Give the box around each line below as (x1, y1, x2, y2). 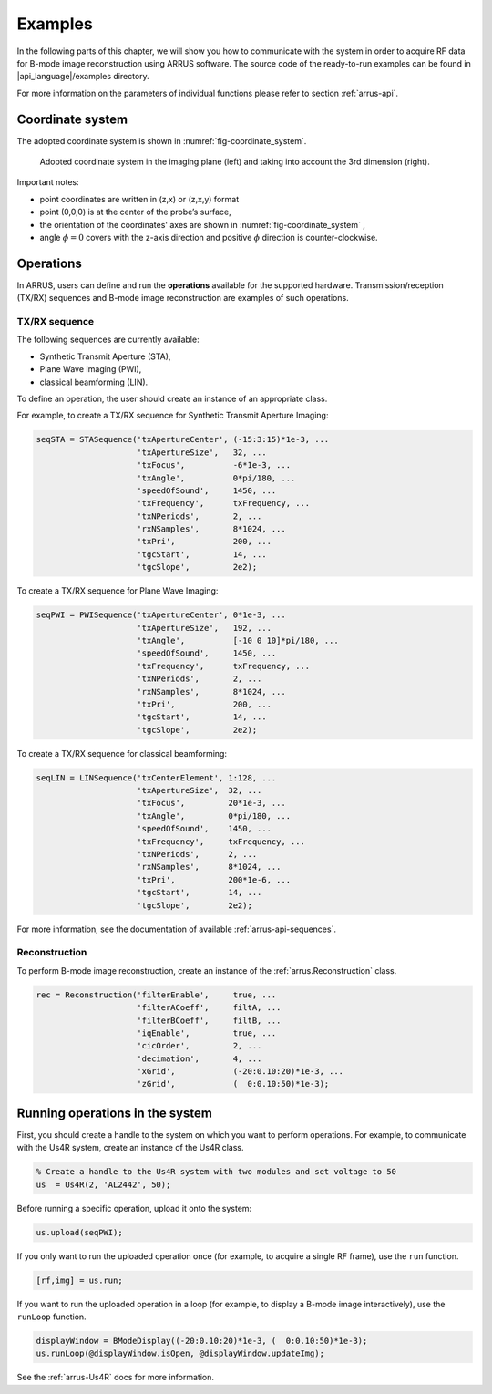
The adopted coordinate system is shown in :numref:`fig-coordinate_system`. (16, 135, 307, 146)
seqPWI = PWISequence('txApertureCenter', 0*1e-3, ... (36, 610, 286, 620)
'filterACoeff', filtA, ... (137, 1003, 282, 1013)
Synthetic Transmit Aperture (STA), (39, 351, 171, 362)
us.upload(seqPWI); (36, 1227, 123, 1237)
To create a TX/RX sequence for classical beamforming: (16, 748, 228, 759)
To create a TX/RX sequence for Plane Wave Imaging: (16, 585, 219, 596)
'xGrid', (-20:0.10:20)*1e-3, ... (137, 1067, 344, 1077)
